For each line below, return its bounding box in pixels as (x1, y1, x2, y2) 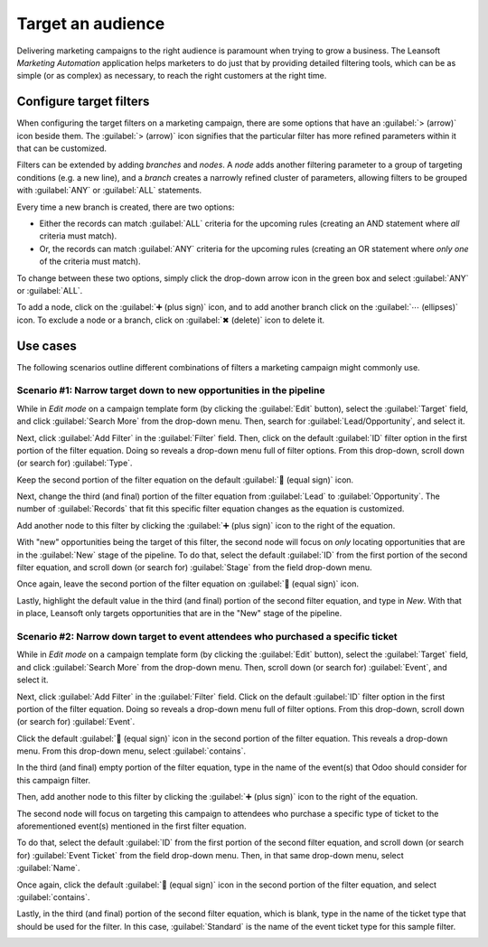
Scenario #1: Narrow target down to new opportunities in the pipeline (16, 384, 325, 397)
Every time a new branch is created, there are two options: (16, 202, 235, 212)
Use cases (16, 338, 77, 353)
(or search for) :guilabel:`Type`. (16, 457, 133, 469)
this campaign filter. (16, 774, 90, 785)
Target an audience (16, 14, 165, 33)
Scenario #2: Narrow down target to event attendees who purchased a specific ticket (16, 630, 398, 642)
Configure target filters (16, 94, 150, 109)
